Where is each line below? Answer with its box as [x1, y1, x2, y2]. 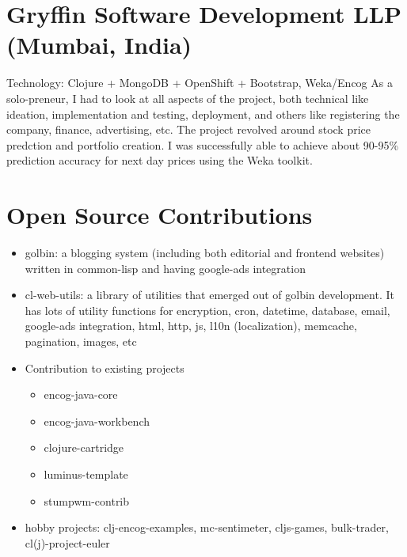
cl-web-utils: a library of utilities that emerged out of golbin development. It [25, 286, 394, 303]
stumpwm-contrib [44, 492, 130, 509]
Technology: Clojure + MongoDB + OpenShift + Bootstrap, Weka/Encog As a [6, 74, 393, 91]
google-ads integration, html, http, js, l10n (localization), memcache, [25, 317, 357, 334]
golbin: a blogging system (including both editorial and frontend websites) [25, 244, 385, 260]
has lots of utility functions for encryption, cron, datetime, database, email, [25, 301, 390, 318]
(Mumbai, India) [6, 28, 192, 61]
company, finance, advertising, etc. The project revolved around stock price [6, 121, 371, 138]
